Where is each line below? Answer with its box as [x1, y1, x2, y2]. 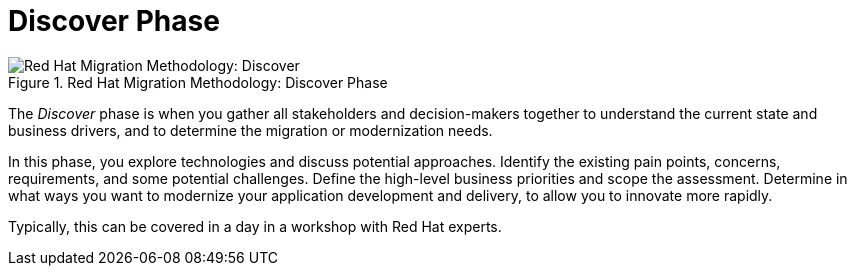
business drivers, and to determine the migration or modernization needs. [8, 121, 493, 139]
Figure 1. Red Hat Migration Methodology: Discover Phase [8, 73, 388, 91]
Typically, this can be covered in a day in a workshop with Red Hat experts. [8, 217, 502, 235]
